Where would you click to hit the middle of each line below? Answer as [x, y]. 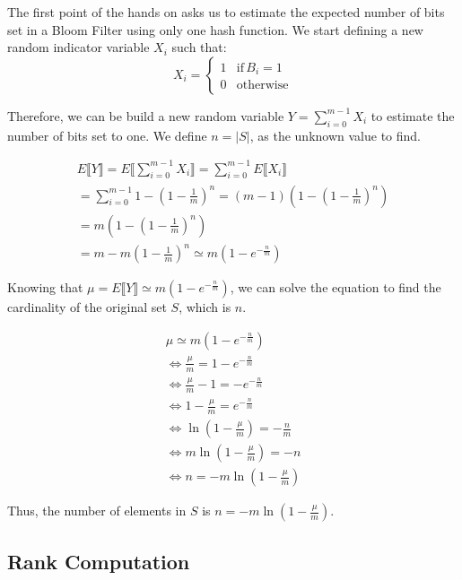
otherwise [262, 86]
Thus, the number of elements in [97, 511]
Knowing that [45, 287]
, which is [205, 307]
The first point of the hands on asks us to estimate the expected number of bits [226, 12]
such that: [199, 47]
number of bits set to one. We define [107, 135]
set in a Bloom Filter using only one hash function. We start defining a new [215, 29]
